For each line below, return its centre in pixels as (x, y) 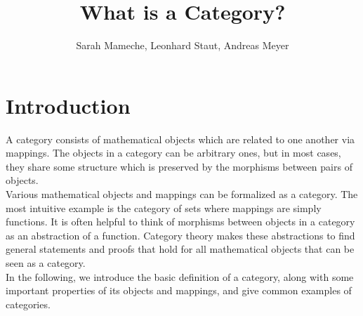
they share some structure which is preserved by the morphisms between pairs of (179, 166)
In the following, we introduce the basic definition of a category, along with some (180, 276)
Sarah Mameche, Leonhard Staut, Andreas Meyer (183, 45)
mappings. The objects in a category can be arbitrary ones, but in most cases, (173, 153)
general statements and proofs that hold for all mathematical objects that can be (180, 249)
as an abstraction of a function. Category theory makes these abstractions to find (180, 235)
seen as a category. (46, 263)
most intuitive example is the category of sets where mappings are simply (164, 208)
